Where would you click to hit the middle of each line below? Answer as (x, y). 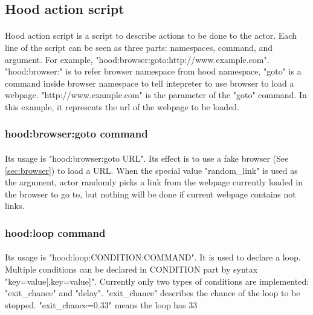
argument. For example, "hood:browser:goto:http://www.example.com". (137, 59)
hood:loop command (55, 232)
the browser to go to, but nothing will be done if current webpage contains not (150, 194)
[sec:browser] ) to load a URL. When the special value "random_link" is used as (151, 170)
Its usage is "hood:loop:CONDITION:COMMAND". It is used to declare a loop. (153, 257)
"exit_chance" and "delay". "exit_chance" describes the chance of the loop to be (153, 293)
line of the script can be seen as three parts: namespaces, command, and (139, 47)
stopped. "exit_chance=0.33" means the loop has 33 (101, 304)
